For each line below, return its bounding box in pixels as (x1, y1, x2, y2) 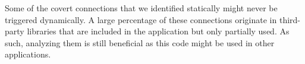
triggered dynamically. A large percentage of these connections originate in (5, 13, 277, 25)
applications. (5, 48, 51, 60)
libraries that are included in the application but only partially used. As (27, 25, 290, 37)
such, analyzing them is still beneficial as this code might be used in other (5, 36, 275, 49)
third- (279, 13, 301, 25)
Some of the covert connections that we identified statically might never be (5, 2, 278, 14)
